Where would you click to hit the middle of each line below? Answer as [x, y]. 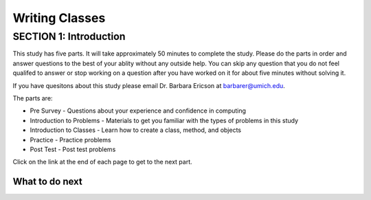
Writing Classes [59, 18]
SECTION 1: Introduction [69, 36]
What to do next [47, 182]
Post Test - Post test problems [73, 149]
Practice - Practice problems [70, 140]
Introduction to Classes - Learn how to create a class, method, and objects [136, 130]
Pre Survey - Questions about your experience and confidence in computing [138, 111]
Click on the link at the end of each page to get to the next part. [102, 162]
